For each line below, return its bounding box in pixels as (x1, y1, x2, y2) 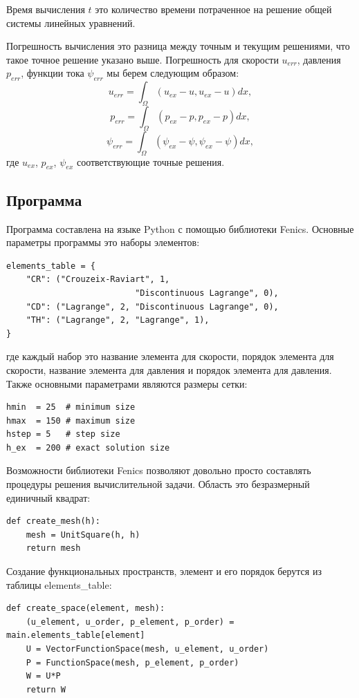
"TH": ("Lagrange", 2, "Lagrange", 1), (26, 315, 210, 326)
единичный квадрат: (6, 490, 91, 504)
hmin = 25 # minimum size (6, 402, 136, 413)
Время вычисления (6, 2, 85, 16)
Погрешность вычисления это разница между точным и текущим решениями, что (6, 39, 350, 53)
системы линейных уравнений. (6, 15, 136, 30)
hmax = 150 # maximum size (6, 415, 136, 426)
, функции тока (21, 66, 84, 80)
